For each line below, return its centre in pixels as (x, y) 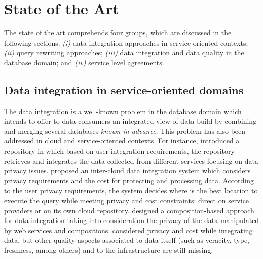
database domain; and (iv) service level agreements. (84, 62)
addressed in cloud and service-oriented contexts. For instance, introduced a (122, 141)
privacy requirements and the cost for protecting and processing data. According (129, 180)
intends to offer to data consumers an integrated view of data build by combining (130, 121)
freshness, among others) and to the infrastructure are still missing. (109, 250)
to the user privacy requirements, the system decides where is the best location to (131, 190)
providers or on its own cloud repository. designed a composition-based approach (129, 210)
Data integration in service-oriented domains (124, 89)
